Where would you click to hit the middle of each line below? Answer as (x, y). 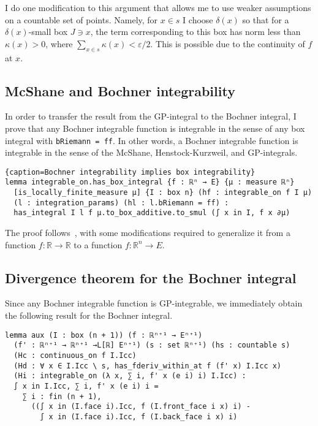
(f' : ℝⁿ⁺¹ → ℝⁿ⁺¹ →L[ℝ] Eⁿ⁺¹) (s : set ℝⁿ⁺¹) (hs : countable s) (152, 345)
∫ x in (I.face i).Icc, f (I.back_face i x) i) (139, 416)
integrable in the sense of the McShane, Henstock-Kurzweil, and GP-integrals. (151, 152)
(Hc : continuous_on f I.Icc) (75, 355)
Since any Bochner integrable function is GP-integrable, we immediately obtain (154, 303)
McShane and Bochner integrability (120, 90)
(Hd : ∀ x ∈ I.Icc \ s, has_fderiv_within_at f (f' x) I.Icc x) (148, 366)
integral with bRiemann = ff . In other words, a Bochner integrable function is (152, 140)
